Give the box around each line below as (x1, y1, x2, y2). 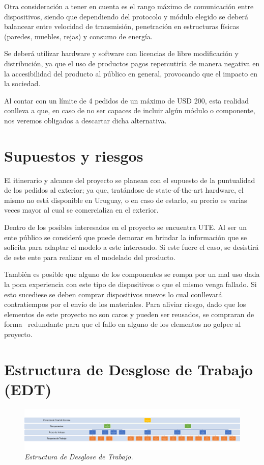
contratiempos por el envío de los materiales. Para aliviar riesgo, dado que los (4, 299, 246, 309)
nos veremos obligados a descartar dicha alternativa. (4, 115, 167, 125)
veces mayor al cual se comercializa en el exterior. (4, 204, 159, 215)
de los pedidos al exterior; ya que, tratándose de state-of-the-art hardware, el (4, 185, 244, 195)
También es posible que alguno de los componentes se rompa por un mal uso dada (4, 269, 260, 279)
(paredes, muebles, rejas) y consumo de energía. (4, 31, 153, 41)
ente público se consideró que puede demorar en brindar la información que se (4, 231, 247, 242)
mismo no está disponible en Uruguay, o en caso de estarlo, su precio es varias (4, 194, 247, 205)
